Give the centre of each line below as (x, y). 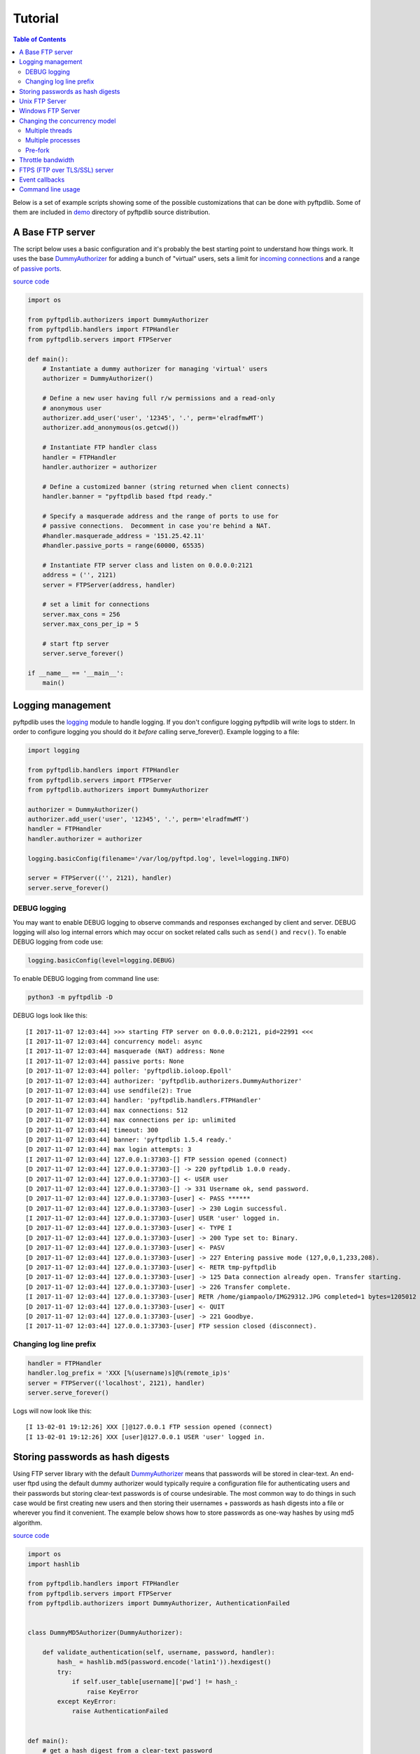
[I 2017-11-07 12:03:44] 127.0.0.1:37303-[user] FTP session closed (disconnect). (171, 1326)
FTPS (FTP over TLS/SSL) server (66, 170)
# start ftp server (76, 643)
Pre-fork (37, 150)
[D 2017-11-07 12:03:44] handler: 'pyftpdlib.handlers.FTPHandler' (143, 1100)
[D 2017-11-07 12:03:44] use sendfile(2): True (108, 1091)
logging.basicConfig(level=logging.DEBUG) (101, 960)
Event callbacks (42, 180)
